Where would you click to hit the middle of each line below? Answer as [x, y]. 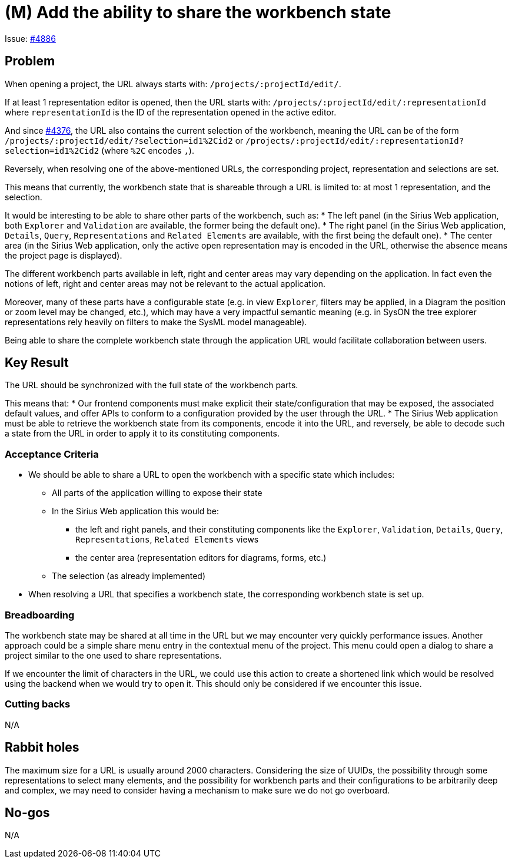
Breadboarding [40, 615]
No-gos [27, 812]
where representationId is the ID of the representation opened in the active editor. [171, 112]
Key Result [37, 363]
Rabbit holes [42, 748]
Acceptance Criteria [52, 454]
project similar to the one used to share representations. [113, 655]
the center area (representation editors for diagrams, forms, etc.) [201, 558]
